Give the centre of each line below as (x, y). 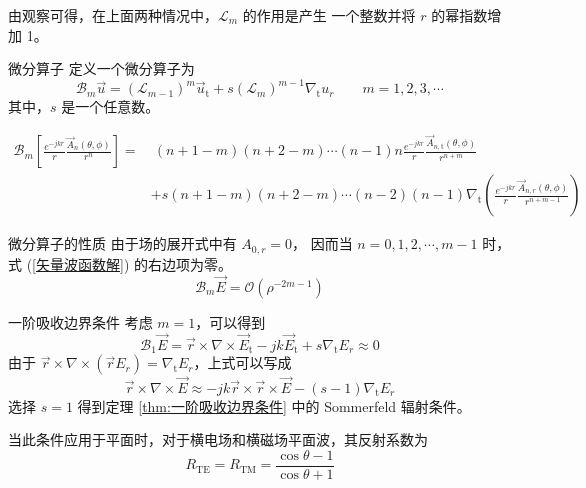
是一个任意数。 (110, 106)
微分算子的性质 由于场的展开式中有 (122, 243)
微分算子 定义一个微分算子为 (101, 68)
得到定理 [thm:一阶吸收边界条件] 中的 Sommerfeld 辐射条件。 (274, 405)
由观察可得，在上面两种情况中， (113, 15)
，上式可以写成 (242, 362)
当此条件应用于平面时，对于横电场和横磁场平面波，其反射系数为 (218, 439)
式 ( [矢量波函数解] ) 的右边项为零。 (120, 263)
